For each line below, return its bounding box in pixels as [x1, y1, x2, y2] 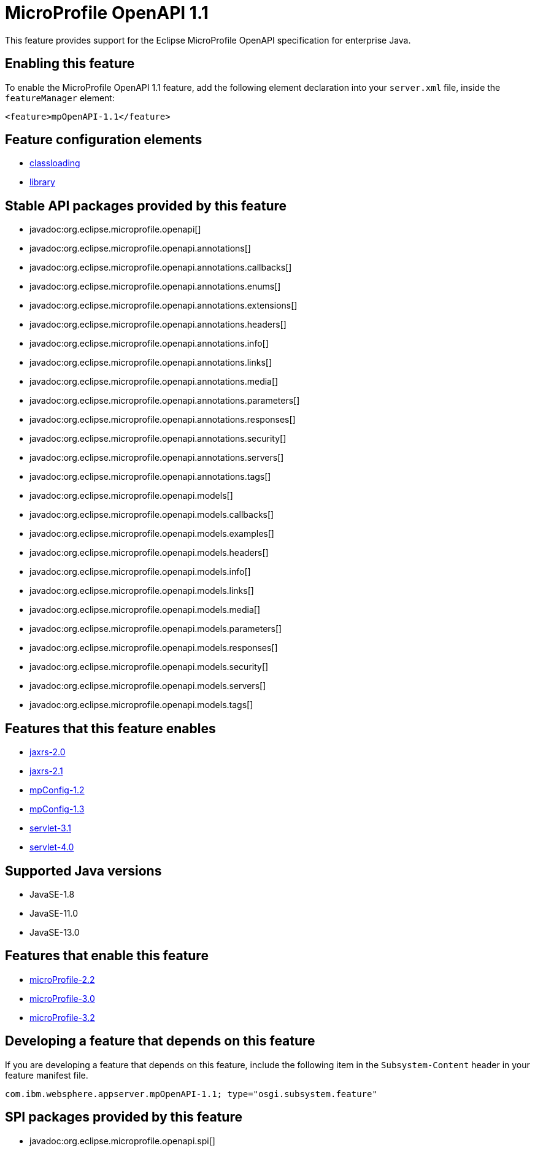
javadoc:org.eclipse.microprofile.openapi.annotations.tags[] [29, 471, 271, 482]
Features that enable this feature [5, 948, 209, 964]
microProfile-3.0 [29, 993, 95, 1004]
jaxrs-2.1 [29, 766, 63, 777]
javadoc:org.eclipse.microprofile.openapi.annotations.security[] [29, 433, 287, 444]
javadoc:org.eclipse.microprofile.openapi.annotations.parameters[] [29, 395, 300, 406]
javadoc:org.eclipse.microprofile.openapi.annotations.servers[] [29, 452, 284, 463]
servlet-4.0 [29, 842, 74, 853]
